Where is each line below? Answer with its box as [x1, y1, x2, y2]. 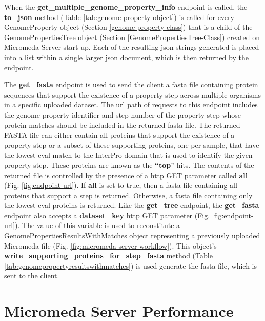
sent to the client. [4, 270, 59, 281]
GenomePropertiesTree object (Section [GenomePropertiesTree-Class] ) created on [4, 31, 260, 42]
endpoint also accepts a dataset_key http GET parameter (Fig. [4, 210, 210, 220]
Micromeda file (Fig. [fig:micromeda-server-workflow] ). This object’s [4, 240, 217, 251]
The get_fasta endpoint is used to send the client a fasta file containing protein [4, 79, 258, 90]
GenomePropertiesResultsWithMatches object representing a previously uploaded [4, 230, 260, 241]
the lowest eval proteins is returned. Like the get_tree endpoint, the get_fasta [4, 200, 259, 211]
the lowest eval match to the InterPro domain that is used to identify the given [4, 149, 253, 160]
